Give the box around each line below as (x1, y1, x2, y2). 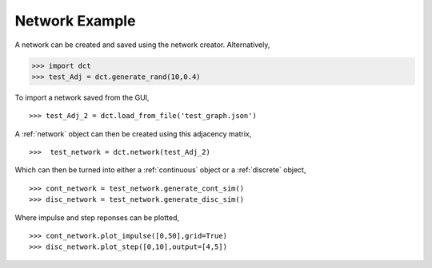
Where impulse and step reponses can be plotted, (14, 212, 180, 223)
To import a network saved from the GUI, (14, 93, 150, 102)
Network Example (14, 12, 136, 30)
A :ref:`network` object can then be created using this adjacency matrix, (14, 128, 252, 139)
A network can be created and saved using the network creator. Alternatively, (14, 40, 270, 49)
